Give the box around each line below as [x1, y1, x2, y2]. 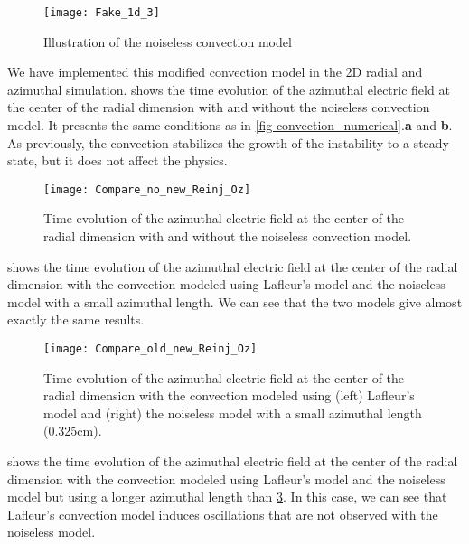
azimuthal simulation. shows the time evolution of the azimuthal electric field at [7, 80, 450, 98]
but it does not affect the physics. [42, 151, 228, 170]
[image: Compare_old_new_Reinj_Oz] [43, 342, 258, 356]
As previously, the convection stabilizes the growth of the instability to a [7, 133, 409, 152]
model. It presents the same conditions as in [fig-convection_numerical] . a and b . [7, 116, 453, 135]
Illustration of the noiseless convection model [43, 32, 292, 51]
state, [7, 151, 38, 170]
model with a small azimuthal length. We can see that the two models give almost [7, 292, 463, 311]
